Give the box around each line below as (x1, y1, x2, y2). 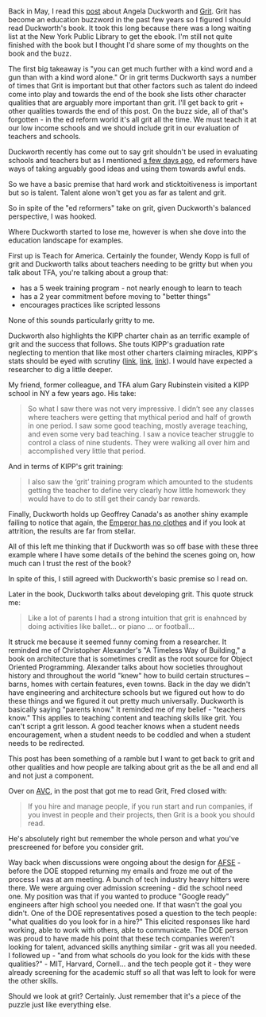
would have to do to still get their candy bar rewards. (27, 494, 201, 503)
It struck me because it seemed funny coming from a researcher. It (8, 637, 227, 646)
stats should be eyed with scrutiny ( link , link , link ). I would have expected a (8, 356, 253, 366)
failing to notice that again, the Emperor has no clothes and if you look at (8, 518, 246, 527)
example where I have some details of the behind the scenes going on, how (8, 550, 256, 560)
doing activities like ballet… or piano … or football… (27, 622, 195, 631)
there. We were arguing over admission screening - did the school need (8, 883, 243, 893)
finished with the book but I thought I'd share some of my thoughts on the (8, 41, 249, 50)
